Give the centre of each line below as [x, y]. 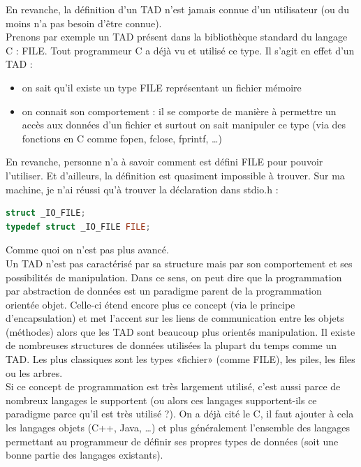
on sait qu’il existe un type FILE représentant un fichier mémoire [162, 87]
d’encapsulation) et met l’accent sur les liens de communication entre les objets [175, 318]
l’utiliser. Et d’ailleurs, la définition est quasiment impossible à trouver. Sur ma [175, 175]
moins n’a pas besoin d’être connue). [84, 23]
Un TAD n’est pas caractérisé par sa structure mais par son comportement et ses [179, 263]
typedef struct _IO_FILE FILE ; [78, 227]
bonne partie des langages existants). [84, 455]
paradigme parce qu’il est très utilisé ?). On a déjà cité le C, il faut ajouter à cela [180, 414]
